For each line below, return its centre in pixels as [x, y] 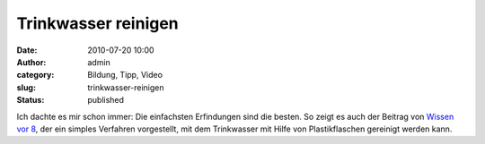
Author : [31, 62]
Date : [27, 50]
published [106, 100]
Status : [31, 100]
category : [35, 75]
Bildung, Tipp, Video [125, 75]
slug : [26, 87]
